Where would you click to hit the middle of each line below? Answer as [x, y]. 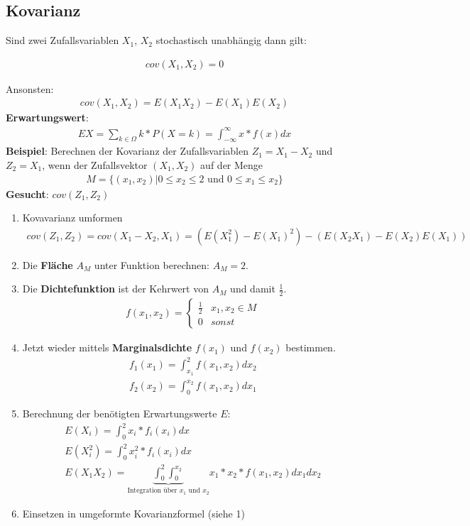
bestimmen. [311, 347]
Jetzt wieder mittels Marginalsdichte [107, 347]
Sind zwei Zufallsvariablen [62, 40]
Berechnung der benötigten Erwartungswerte [120, 413]
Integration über [152, 491]
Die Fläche [48, 264]
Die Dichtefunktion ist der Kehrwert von [115, 289]
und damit [253, 289]
